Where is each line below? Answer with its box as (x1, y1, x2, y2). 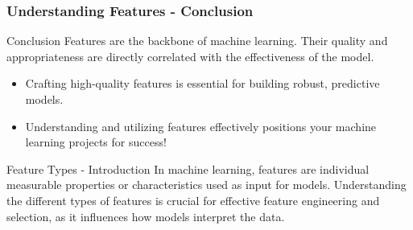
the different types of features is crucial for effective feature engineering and (6, 191, 380, 208)
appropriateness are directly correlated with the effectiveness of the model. (6, 47, 374, 64)
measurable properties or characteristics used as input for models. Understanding (6, 176, 407, 193)
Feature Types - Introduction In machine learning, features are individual (6, 160, 370, 177)
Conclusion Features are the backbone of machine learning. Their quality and (6, 32, 388, 49)
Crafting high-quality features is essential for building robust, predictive (25, 75, 380, 92)
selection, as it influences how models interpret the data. (6, 207, 285, 224)
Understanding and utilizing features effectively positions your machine (25, 117, 377, 134)
